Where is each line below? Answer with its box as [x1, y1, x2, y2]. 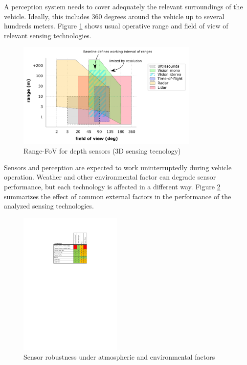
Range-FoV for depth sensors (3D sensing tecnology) [23, 146, 181, 156]
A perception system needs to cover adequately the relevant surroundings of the [4, 1, 243, 11]
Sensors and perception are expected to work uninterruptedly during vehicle [4, 162, 232, 172]
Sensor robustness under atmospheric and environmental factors [23, 352, 215, 362]
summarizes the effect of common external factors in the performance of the [4, 191, 231, 201]
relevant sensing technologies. [4, 30, 91, 40]
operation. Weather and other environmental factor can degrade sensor [4, 172, 216, 182]
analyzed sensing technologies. [4, 201, 94, 211]
